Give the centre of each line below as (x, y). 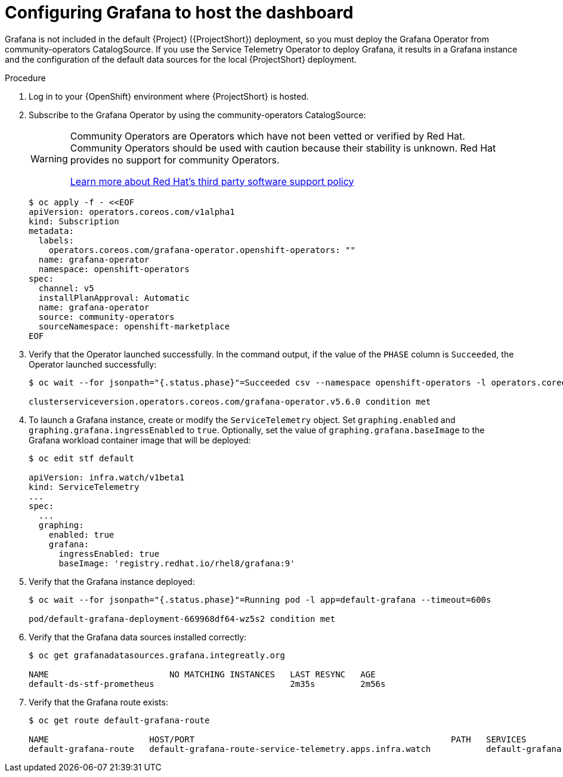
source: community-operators (106, 317)
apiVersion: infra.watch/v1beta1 (107, 477)
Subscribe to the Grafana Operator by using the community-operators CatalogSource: (197, 115)
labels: (56, 240)
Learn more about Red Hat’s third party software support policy (212, 181)
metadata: (51, 231)
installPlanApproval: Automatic (114, 297)
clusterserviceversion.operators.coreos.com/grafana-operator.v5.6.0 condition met (230, 401)
